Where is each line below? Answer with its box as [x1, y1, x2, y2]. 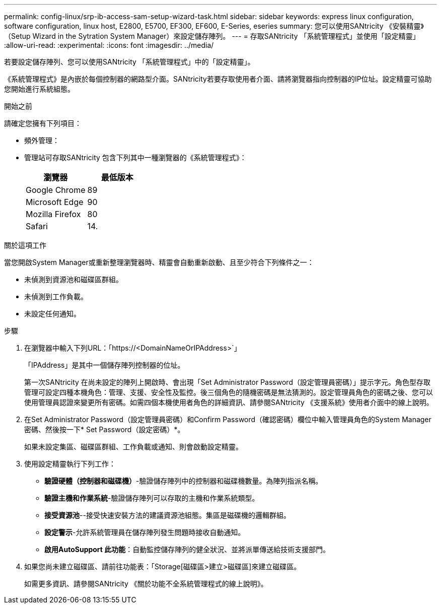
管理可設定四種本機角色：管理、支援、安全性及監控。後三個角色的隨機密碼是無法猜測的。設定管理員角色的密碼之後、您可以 [24, 388, 433, 396]
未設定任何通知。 [24, 309, 81, 318]
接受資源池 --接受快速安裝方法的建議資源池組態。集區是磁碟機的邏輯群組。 [44, 511, 290, 519]
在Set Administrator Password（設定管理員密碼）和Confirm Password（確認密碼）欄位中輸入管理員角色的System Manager [24, 415, 431, 424]
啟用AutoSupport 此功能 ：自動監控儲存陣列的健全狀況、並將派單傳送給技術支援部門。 [44, 545, 330, 554]
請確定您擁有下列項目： [4, 119, 82, 127]
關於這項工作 [4, 241, 46, 249]
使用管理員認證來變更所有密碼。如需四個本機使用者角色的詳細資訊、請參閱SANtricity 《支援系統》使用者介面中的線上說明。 [24, 398, 433, 407]
